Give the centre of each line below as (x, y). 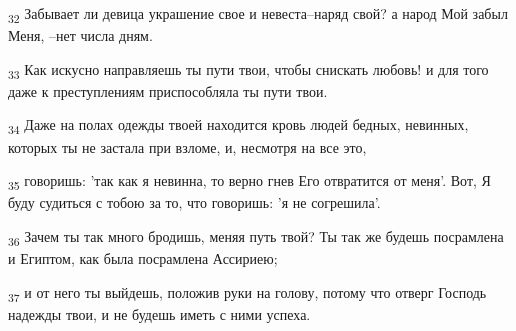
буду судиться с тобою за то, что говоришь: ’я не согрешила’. (194, 202)
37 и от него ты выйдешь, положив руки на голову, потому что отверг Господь (247, 293)
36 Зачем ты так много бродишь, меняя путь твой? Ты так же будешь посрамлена (256, 237)
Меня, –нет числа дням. (80, 35)
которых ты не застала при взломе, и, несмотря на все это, (187, 146)
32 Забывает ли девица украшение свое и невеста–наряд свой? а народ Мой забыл (258, 14)
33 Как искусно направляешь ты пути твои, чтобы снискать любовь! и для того (248, 70)
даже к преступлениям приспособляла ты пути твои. (168, 90)
